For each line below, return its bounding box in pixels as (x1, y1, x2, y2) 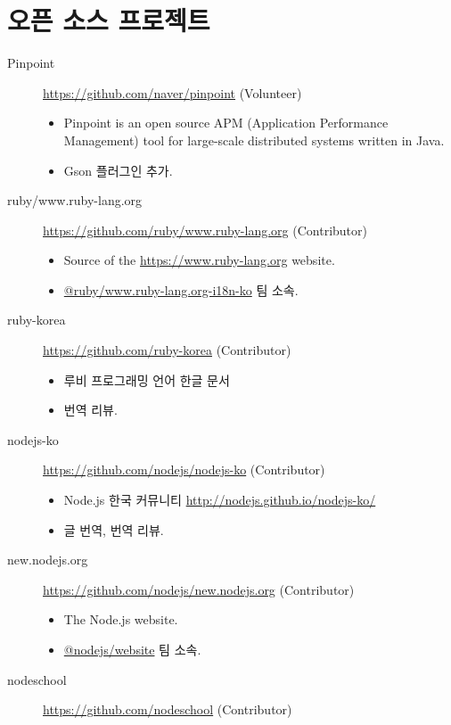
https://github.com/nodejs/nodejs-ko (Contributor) (43, 460, 325, 479)
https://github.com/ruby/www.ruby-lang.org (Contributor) (43, 220, 367, 239)
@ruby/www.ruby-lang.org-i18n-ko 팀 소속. (63, 280, 299, 299)
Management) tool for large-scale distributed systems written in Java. (63, 130, 445, 149)
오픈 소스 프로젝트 (7, 2, 210, 38)
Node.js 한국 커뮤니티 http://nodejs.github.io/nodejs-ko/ (63, 490, 376, 509)
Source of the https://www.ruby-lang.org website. (63, 251, 335, 269)
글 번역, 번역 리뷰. (63, 520, 164, 539)
